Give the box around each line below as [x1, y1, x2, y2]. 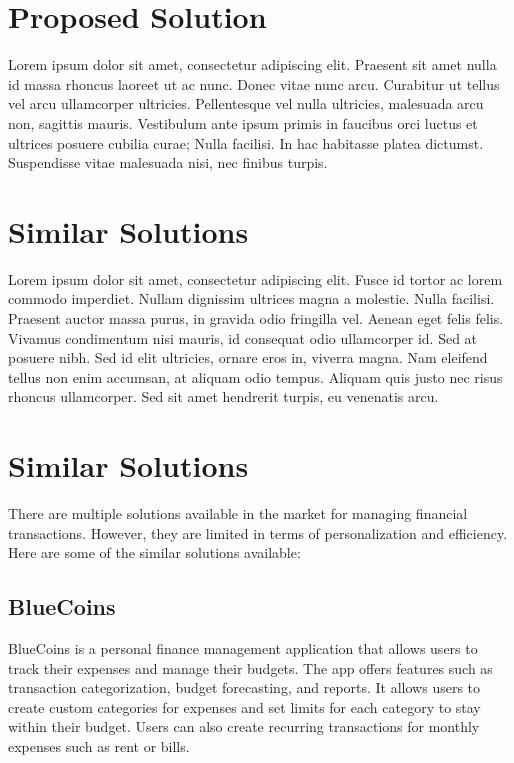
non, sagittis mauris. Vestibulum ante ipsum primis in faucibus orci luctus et [8, 112, 478, 133]
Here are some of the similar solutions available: [8, 542, 301, 563]
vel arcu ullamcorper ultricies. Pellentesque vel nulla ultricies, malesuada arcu [8, 93, 484, 114]
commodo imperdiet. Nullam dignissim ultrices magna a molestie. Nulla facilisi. [8, 288, 495, 309]
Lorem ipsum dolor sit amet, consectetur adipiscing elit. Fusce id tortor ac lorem [8, 268, 503, 289]
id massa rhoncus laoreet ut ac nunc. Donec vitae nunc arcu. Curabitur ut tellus [8, 73, 500, 94]
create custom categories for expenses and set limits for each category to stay [8, 696, 481, 717]
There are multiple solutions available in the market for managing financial [8, 503, 468, 524]
